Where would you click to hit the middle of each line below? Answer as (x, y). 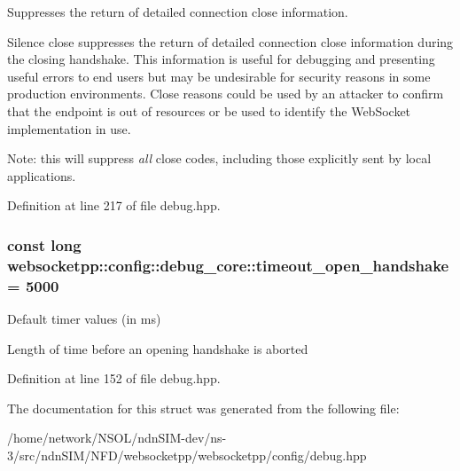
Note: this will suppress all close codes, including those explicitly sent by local (219, 158)
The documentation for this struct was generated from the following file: (203, 408)
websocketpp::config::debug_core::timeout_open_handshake (228, 265)
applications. (42, 175)
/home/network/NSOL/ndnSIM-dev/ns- (117, 438)
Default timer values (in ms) (84, 318)
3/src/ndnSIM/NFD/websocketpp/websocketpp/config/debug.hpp (187, 455)
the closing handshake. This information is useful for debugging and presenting (221, 59)
